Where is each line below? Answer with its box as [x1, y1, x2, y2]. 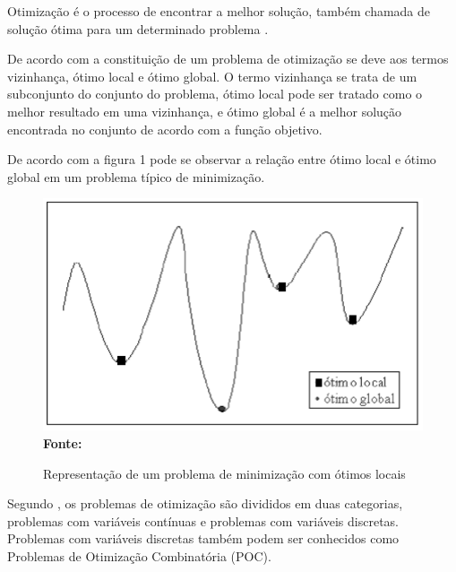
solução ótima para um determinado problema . [7, 19, 269, 38]
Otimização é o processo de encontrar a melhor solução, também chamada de [7, 2, 431, 20]
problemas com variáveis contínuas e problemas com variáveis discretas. [7, 511, 399, 530]
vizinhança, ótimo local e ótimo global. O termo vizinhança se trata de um [7, 66, 417, 85]
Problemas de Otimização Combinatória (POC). [7, 546, 271, 565]
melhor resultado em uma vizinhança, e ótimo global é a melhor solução [7, 101, 402, 120]
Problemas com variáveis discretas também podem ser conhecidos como [7, 529, 400, 548]
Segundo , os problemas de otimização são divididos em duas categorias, [7, 494, 403, 513]
